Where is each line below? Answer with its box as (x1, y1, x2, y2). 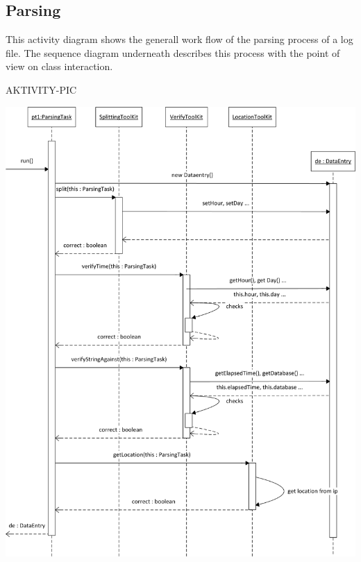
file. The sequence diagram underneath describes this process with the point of (6, 45, 340, 60)
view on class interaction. (6, 59, 113, 74)
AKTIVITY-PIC (6, 82, 77, 96)
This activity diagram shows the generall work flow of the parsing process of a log (6, 32, 353, 46)
